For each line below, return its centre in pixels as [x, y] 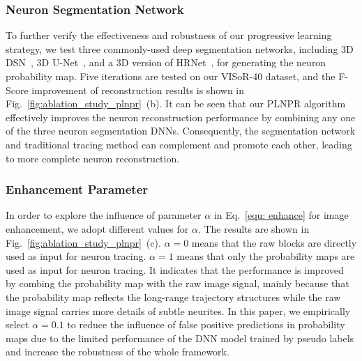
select [17, 324]
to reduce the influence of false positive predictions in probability [206, 324]
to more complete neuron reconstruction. [93, 158]
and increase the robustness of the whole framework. [118, 352]
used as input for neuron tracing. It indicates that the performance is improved [175, 269]
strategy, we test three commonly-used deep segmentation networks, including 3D [180, 48]
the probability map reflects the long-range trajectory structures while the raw [173, 297]
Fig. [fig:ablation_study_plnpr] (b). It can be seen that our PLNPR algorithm [176, 103]
